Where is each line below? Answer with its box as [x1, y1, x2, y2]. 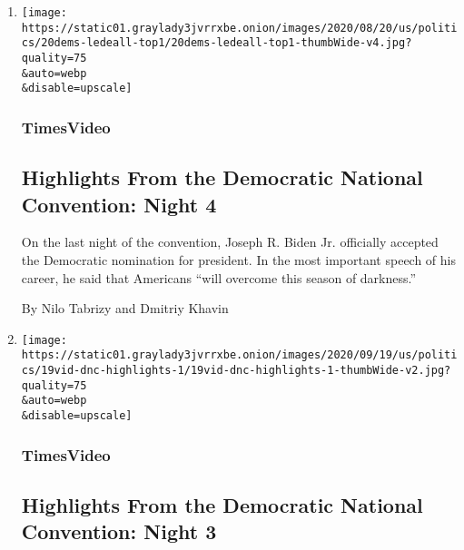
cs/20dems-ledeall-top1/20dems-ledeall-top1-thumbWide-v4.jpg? [21, 36, 412, 50]
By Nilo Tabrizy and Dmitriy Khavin [21, 299, 229, 318]
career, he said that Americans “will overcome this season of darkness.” [21, 268, 417, 287]
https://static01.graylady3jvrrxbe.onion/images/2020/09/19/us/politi [21, 349, 458, 362]
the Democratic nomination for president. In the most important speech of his [21, 250, 457, 269]
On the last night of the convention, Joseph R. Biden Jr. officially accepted [21, 232, 439, 251]
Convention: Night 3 [21, 517, 217, 545]
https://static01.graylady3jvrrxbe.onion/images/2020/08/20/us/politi [21, 21, 458, 34]
